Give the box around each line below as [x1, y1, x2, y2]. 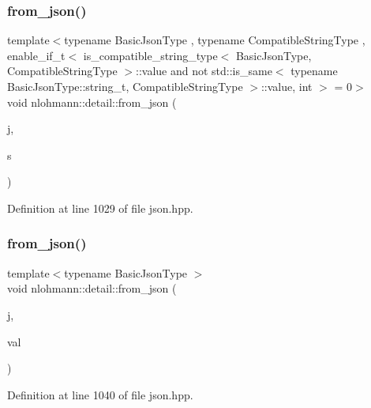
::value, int [260, 78, 313, 94]
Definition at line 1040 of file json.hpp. [7, 386, 193, 402]
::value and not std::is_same [136, 62, 272, 79]
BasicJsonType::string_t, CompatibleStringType [7, 78, 243, 94]
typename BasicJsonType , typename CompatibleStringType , [64, 32, 365, 48]
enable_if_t [7, 47, 66, 63]
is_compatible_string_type [83, 47, 218, 63]
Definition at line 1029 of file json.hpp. [7, 199, 193, 216]
